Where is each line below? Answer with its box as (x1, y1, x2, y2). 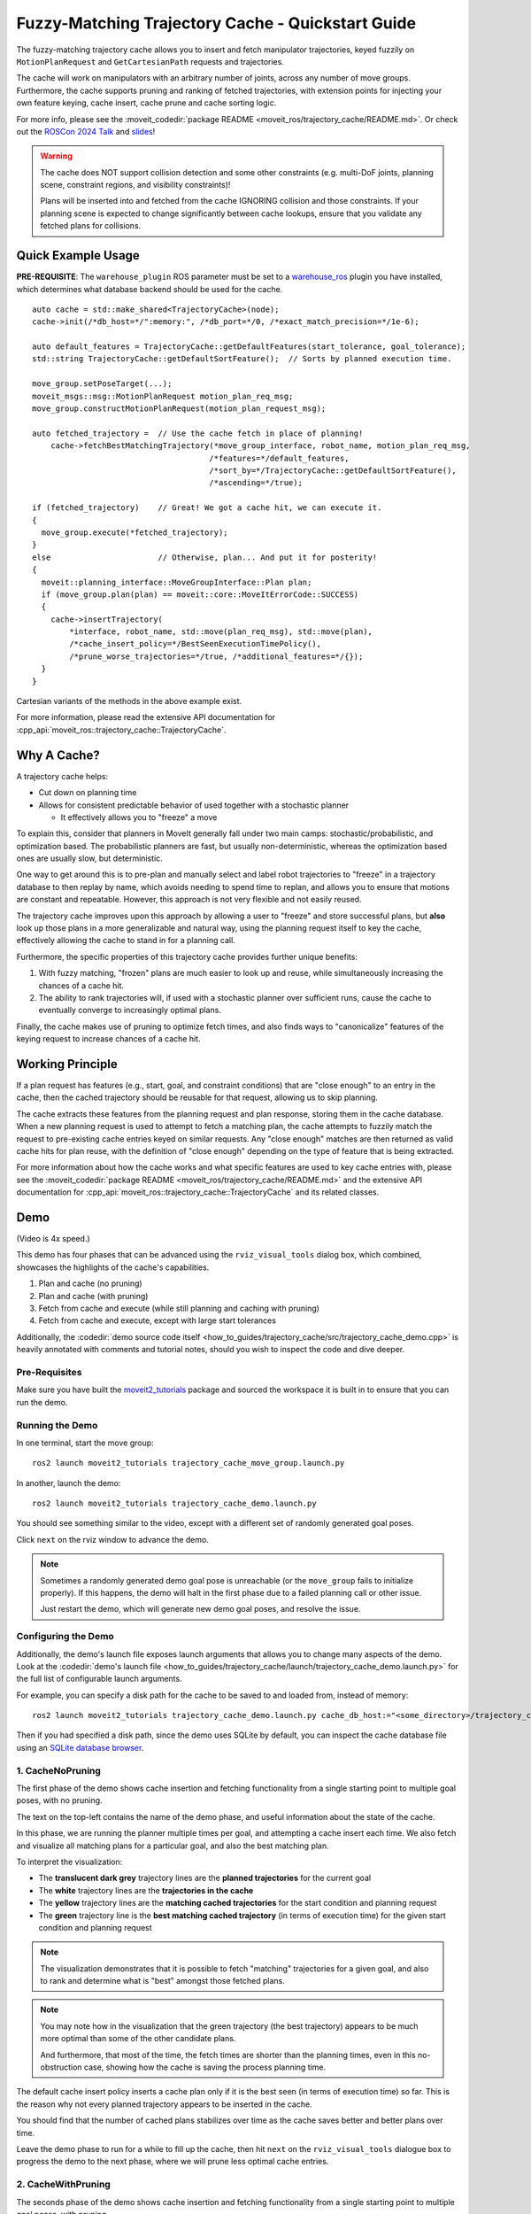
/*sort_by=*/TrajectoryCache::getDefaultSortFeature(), (209, 466, 458, 476)
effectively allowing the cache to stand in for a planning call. (16, 935, 236, 946)
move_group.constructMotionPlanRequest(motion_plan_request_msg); (32, 404, 327, 414)
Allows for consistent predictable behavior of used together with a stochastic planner (38, 800, 350, 810)
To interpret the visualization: (16, 1856, 123, 1867)
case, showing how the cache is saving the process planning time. (84, 2062, 327, 2072)
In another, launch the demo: (16, 1477, 121, 1488)
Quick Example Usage (16, 248, 141, 263)
